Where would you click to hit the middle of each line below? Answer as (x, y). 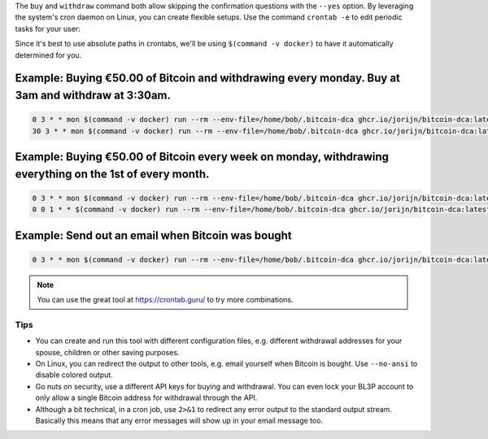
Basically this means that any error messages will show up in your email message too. (179, 420)
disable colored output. (74, 375)
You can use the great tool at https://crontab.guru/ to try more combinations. (165, 300)
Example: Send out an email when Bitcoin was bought (153, 235)
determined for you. (48, 55)
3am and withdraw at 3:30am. (93, 95)
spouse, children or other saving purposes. (107, 352)
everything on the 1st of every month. (112, 174)
